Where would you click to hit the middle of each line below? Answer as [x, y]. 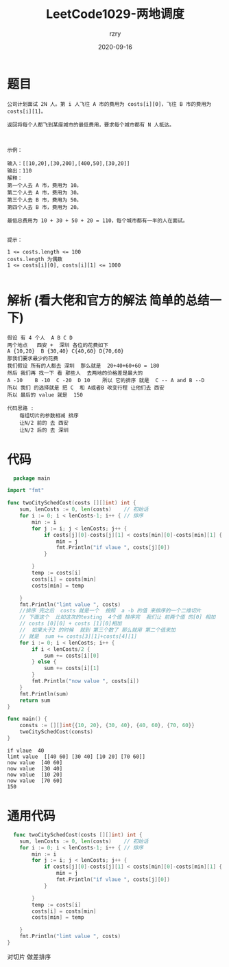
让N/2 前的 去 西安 [44, 423]
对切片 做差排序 [29, 957]
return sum [35, 700]
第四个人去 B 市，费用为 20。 [45, 207]
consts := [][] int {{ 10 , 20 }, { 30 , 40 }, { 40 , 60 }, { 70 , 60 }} [107, 726]
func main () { [27, 719]
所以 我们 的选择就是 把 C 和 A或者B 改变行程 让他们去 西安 [86, 388]
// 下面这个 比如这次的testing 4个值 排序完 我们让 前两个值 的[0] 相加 [118, 617]
